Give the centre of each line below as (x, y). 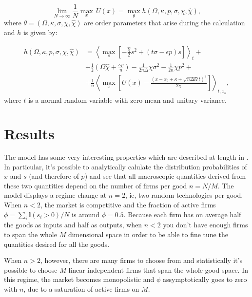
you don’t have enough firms (205, 225)
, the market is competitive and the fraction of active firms (128, 204)
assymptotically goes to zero (205, 279)
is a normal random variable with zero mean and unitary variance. (127, 100)
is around (86, 214)
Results (29, 134)
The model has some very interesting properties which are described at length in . (126, 157)
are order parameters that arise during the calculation (165, 23)
